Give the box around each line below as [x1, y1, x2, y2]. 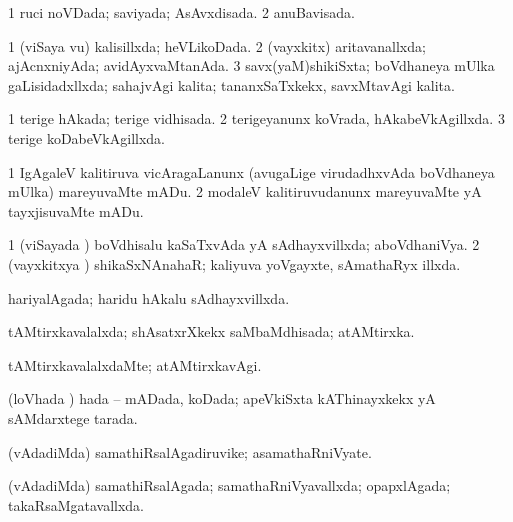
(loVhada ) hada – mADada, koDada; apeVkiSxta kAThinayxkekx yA [8, 388, 436, 409]
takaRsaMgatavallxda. [8, 494, 145, 515]
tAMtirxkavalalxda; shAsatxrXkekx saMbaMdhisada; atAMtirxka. [8, 321, 415, 342]
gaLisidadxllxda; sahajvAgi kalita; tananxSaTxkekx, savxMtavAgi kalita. [8, 74, 455, 95]
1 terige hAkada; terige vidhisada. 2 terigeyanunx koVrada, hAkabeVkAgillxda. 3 [8, 108, 505, 129]
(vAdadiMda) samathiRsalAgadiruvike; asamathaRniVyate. [8, 441, 372, 462]
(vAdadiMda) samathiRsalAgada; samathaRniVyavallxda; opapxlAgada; [8, 475, 451, 496]
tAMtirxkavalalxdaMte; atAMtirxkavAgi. [8, 354, 262, 375]
